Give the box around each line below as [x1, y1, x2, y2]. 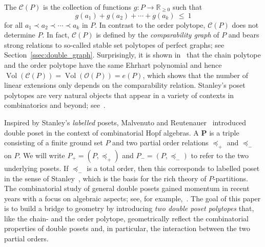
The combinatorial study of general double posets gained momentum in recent [4, 183, 250, 194]
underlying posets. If [4, 162, 69, 173]
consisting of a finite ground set [4, 137, 103, 148]
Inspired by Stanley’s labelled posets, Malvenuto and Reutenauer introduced [4, 117, 247, 127]
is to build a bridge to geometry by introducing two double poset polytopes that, [4, 203, 254, 214]
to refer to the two [191, 149, 249, 160]
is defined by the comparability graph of [96, 29, 219, 40]
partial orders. [4, 233, 49, 244]
